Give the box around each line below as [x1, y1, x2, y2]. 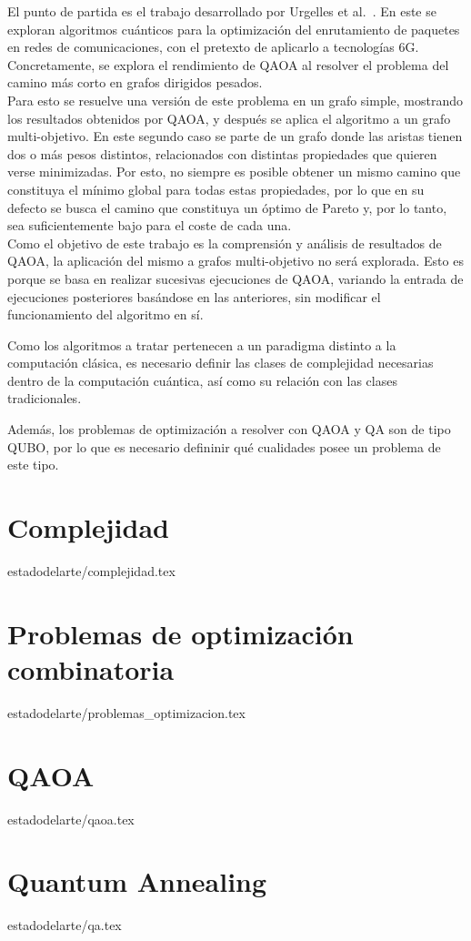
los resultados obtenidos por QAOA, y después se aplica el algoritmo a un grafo [7, 108, 451, 127]
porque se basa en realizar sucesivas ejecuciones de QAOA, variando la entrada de [7, 268, 464, 288]
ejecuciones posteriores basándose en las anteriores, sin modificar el [7, 287, 381, 306]
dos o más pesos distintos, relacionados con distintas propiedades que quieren [7, 144, 437, 163]
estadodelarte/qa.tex [7, 916, 122, 935]
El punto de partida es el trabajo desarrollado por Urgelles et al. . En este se [7, 2, 436, 20]
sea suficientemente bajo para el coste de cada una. [7, 216, 292, 235]
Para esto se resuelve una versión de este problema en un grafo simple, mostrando [7, 90, 464, 109]
